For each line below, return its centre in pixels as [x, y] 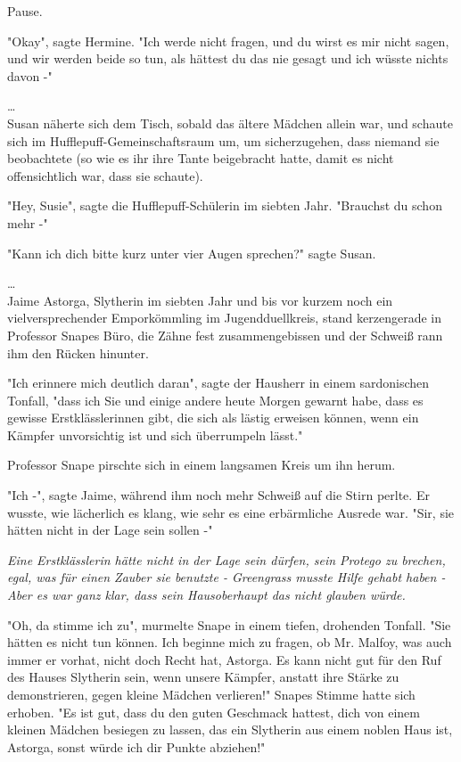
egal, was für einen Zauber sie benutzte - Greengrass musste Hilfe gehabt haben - [226, 577]
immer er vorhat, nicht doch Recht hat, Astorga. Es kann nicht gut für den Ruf [224, 659]
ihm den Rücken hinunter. [78, 352]
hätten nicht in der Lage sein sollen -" [110, 530]
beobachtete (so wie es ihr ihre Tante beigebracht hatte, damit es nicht [201, 158]
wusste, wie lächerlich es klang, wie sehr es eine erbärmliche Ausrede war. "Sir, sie [231, 512]
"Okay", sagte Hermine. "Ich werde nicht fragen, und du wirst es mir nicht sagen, [228, 41]
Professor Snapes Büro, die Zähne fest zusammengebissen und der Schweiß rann [225, 335]
